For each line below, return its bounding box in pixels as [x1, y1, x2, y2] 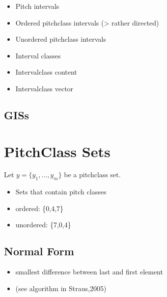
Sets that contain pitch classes [15, 187, 107, 197]
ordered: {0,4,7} [15, 203, 64, 213]
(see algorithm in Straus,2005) [15, 283, 107, 293]
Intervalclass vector [15, 83, 74, 93]
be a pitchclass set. [64, 169, 121, 180]
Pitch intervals [15, 1, 59, 11]
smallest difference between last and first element [15, 267, 163, 277]
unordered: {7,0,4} [15, 219, 71, 230]
